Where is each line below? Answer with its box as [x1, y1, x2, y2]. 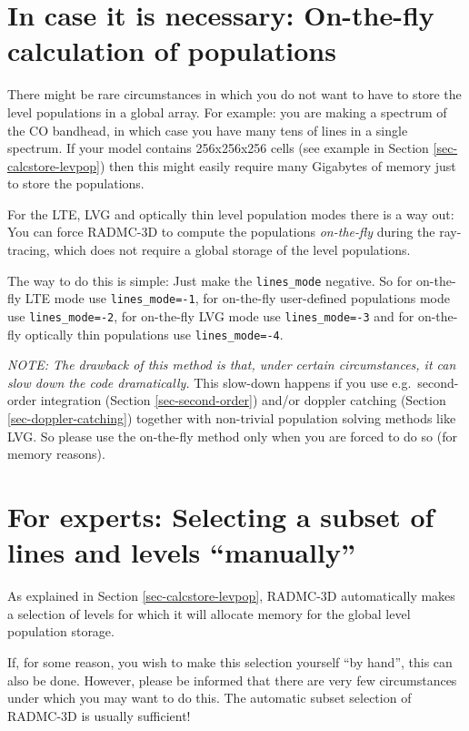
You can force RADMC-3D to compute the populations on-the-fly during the [7, 222, 435, 241]
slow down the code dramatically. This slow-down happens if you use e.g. [7, 372, 412, 391]
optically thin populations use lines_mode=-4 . [25, 324, 284, 343]
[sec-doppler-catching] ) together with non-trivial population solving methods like [7, 409, 456, 428]
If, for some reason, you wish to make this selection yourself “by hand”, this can [7, 652, 453, 671]
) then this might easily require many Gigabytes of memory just [100, 156, 456, 175]
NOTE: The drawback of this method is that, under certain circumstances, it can [7, 355, 456, 374]
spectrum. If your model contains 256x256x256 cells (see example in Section [7, 138, 429, 157]
